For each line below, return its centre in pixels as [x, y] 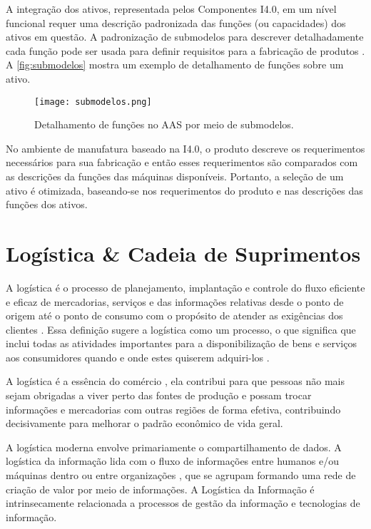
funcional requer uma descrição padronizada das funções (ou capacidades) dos [176, 22]
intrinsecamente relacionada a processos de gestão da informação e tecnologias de [183, 503]
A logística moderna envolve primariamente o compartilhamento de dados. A [174, 447]
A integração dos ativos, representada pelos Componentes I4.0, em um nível [171, 9]
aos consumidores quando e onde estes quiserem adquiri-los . [138, 357]
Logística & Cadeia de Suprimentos [183, 253]
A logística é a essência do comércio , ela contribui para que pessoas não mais [176, 381]
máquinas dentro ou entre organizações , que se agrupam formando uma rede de [181, 475]
